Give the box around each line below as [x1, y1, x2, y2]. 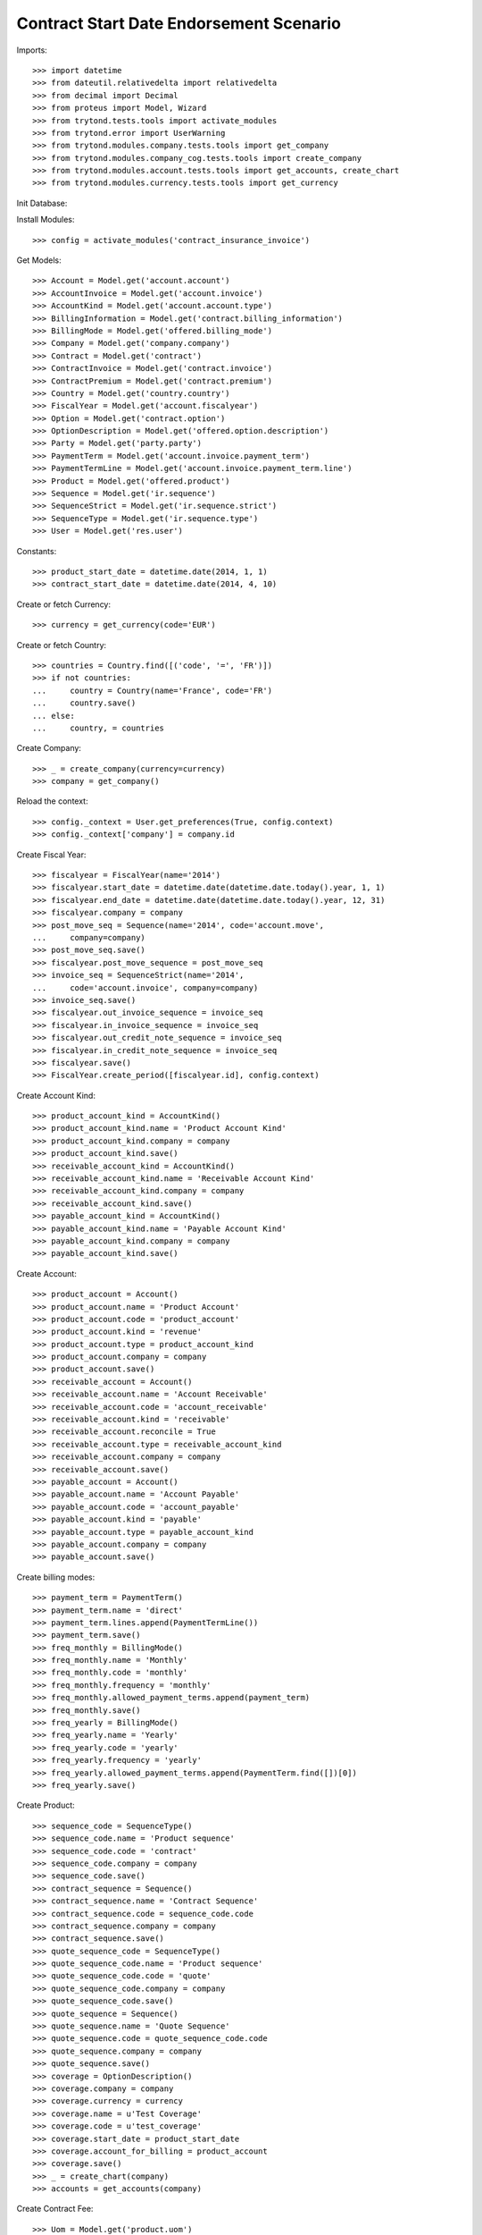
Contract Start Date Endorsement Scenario [16, 13, 341, 33]
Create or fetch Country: [16, 639, 107, 650]
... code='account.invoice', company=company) [32, 983, 259, 992]
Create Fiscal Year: [16, 849, 87, 860]
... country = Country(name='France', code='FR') [32, 685, 272, 696]
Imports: [16, 45, 48, 55]
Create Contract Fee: [16, 2204, 94, 2214]
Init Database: [16, 198, 68, 208]
